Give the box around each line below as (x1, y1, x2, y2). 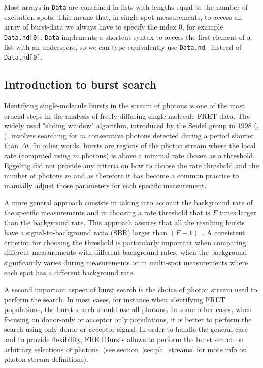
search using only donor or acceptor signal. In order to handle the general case (4, 324, 248, 334)
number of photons (4, 170, 63, 181)
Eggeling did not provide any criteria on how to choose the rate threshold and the (4, 160, 259, 171)
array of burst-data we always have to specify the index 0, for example (4, 21, 223, 32)
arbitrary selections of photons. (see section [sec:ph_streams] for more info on (4, 344, 247, 354)
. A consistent (202, 227, 245, 238)
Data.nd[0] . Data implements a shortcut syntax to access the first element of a (4, 31, 251, 42)
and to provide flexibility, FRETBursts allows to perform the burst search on (4, 334, 244, 345)
